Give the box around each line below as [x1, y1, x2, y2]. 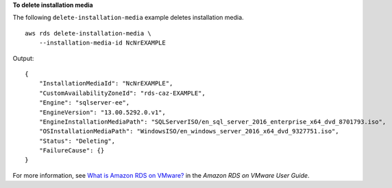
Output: [12, 54, 34, 62]
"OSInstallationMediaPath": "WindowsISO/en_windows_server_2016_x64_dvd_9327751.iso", [38, 127, 339, 135]
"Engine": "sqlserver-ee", [38, 99, 130, 107]
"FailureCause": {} [38, 147, 105, 155]
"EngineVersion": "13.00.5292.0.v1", [38, 108, 166, 116]
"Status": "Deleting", [38, 137, 116, 145]
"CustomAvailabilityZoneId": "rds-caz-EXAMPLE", [38, 89, 206, 97]
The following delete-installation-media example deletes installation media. [12, 14, 244, 22]
